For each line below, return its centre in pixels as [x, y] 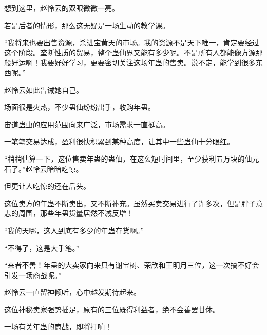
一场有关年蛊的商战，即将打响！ [58, 327]
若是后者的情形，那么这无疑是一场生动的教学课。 [87, 25]
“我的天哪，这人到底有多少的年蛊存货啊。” [74, 230]
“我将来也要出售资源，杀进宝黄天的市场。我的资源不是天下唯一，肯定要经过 [132, 42]
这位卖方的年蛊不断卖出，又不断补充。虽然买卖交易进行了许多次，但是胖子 [130, 203]
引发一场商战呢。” [33, 275]
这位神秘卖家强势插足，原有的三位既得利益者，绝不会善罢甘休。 [112, 309]
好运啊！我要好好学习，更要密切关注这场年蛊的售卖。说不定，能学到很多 [133, 62]
